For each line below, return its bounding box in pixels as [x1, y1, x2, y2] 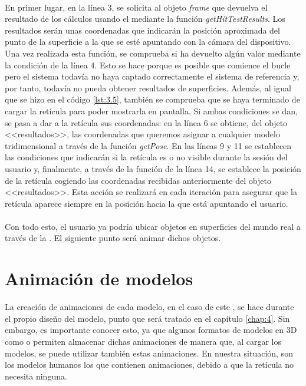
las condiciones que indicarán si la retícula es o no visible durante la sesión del [5, 151, 288, 163]
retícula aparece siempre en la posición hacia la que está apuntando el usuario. [5, 197, 288, 209]
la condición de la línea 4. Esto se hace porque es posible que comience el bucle [5, 58, 291, 71]
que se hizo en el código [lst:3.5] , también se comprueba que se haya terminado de [5, 93, 300, 105]
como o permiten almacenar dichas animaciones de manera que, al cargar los [5, 335, 281, 347]
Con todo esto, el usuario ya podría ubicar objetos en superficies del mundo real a [5, 220, 301, 232]
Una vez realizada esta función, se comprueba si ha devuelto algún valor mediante [5, 47, 301, 59]
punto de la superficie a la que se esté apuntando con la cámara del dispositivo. [5, 35, 291, 48]
